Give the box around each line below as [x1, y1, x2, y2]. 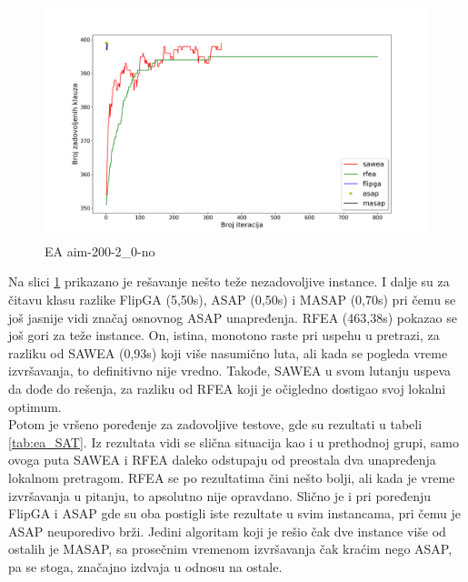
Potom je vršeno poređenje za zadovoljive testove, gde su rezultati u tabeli [8, 415, 423, 434]
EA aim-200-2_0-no [45, 241, 155, 260]
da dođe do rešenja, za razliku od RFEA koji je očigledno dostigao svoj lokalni [8, 378, 446, 397]
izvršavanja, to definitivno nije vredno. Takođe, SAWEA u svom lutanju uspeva [8, 361, 452, 380]
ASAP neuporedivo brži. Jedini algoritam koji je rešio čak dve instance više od [8, 521, 446, 540]
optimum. [8, 396, 62, 416]
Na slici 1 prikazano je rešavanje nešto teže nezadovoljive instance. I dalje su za [8, 272, 450, 291]
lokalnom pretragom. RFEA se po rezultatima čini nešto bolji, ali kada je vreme [8, 467, 455, 487]
